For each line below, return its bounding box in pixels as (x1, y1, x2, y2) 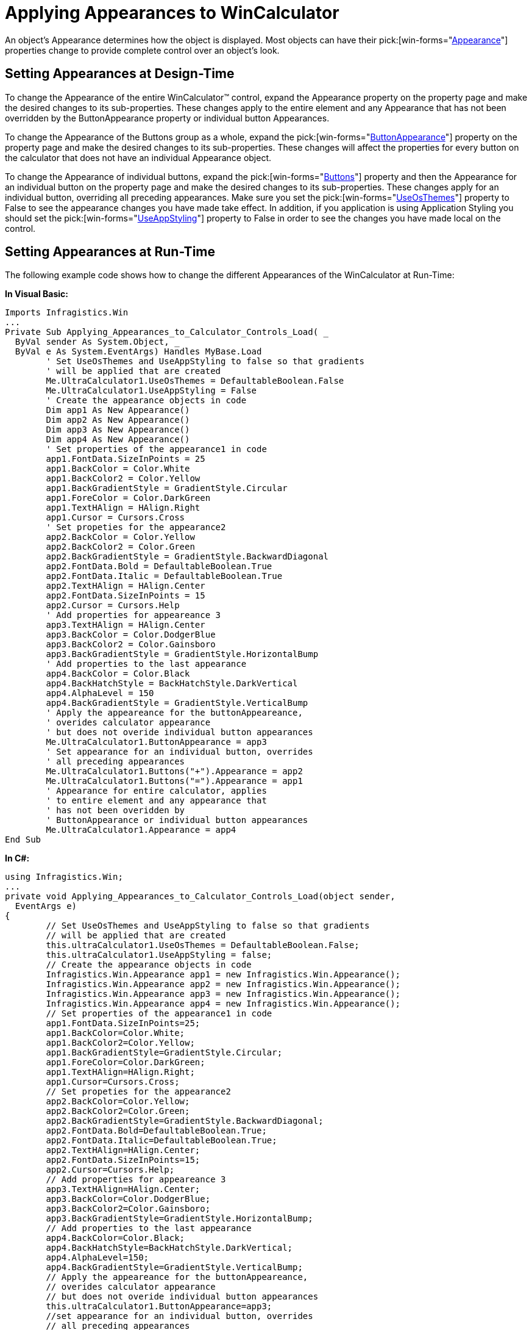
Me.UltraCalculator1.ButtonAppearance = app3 (46, 737, 267, 747)
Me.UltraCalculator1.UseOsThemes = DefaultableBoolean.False (46, 376, 344, 386)
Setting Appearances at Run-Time (5, 244, 216, 260)
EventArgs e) (15, 901, 77, 911)
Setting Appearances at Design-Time (5, 66, 235, 82)
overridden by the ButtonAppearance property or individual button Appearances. (5, 112, 330, 123)
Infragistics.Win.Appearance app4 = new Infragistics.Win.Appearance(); (46, 999, 401, 1009)
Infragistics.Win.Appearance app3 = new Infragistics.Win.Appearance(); (46, 989, 401, 999)
